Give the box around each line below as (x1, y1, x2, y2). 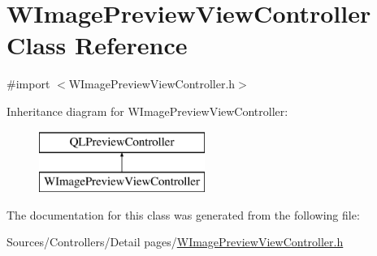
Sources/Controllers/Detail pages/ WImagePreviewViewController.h (6, 233, 344, 250)
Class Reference (6, 28, 188, 62)
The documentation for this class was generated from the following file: (6, 206, 360, 223)
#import (6, 75, 50, 92)
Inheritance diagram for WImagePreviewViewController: (6, 102, 288, 119)
